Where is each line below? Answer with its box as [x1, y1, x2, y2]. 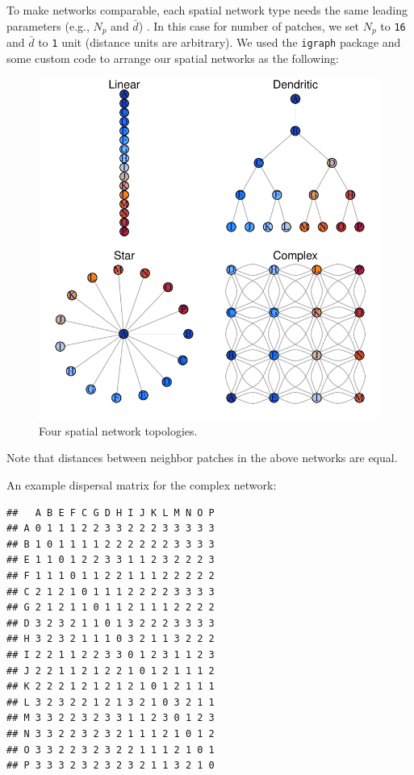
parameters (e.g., [6, 17, 90, 34]
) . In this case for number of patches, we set [138, 17, 359, 34]
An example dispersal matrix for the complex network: [6, 477, 277, 494]
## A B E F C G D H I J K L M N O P [6, 506, 215, 519]
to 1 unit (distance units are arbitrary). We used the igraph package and [38, 34, 401, 51]
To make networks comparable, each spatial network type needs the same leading [6, 2, 408, 18]
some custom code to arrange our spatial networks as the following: [6, 49, 339, 66]
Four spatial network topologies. [39, 422, 198, 439]
